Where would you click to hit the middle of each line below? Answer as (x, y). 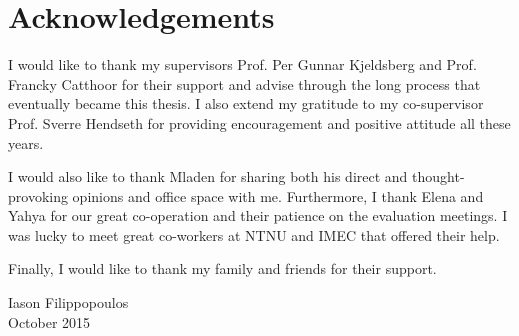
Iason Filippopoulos (68, 302)
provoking (38, 195)
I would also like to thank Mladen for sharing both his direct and (208, 176)
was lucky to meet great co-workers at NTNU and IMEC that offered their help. (254, 234)
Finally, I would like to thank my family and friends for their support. (222, 268)
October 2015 (49, 321)
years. (26, 142)
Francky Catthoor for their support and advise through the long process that (244, 83)
